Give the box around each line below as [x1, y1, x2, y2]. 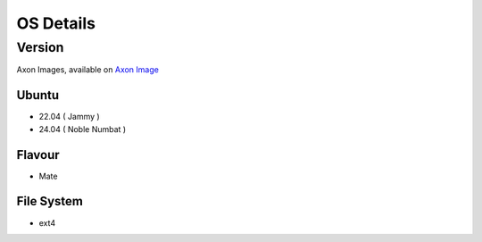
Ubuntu [16, 88, 60, 103]
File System [16, 194, 84, 209]
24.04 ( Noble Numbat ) [38, 123, 127, 134]
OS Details [16, 13, 96, 33]
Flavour [16, 147, 60, 163]
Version [16, 39, 64, 55]
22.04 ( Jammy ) [38, 112, 100, 122]
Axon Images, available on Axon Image [16, 64, 160, 75]
